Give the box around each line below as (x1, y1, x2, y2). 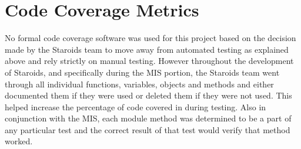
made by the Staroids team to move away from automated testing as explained (5, 43, 289, 55)
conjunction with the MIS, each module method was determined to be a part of (5, 112, 292, 124)
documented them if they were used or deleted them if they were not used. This (5, 89, 292, 101)
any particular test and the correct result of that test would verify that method (5, 123, 290, 136)
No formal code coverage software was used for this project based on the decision (5, 32, 296, 44)
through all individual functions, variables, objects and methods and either (5, 77, 274, 90)
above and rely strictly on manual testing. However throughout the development (5, 55, 294, 67)
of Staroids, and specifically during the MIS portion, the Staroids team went (5, 66, 280, 78)
